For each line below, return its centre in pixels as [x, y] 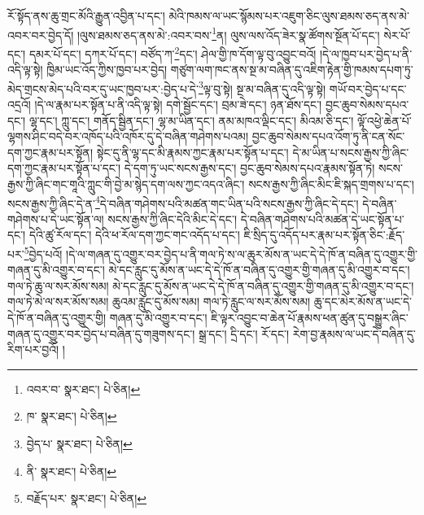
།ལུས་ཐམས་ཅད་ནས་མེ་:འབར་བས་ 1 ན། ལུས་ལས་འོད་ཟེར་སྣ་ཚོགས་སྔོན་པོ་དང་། [228, 33]
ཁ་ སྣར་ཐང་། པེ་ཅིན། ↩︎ [72, 416]
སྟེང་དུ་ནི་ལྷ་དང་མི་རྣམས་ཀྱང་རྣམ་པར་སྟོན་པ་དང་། [192, 152]
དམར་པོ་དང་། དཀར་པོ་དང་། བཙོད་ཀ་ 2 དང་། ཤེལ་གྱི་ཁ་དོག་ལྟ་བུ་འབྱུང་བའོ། [173, 52]
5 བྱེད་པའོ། [43, 252]
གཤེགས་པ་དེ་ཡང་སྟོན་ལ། [56, 218]
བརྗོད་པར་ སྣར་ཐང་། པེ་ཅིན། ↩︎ [87, 498]
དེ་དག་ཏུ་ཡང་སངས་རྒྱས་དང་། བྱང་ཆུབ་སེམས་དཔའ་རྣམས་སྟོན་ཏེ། [249, 168]
